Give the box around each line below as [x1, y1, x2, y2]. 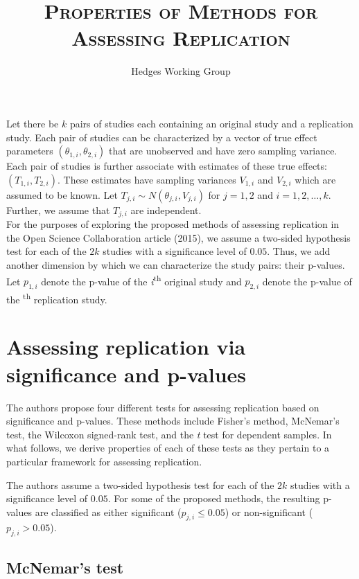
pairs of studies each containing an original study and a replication [69, 116, 353, 130]
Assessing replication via [6, 332, 246, 361]
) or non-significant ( [225, 504, 313, 519]
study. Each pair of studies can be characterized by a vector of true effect [6, 130, 317, 144]
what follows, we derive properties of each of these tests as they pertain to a [6, 440, 330, 455]
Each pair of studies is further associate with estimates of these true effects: [6, 159, 327, 173]
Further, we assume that [6, 202, 110, 217]
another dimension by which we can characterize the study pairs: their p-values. [6, 257, 345, 271]
